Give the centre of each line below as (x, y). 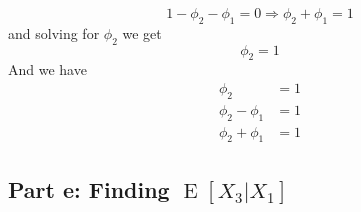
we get (142, 32)
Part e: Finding (89, 188)
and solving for (54, 32)
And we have (47, 69)
